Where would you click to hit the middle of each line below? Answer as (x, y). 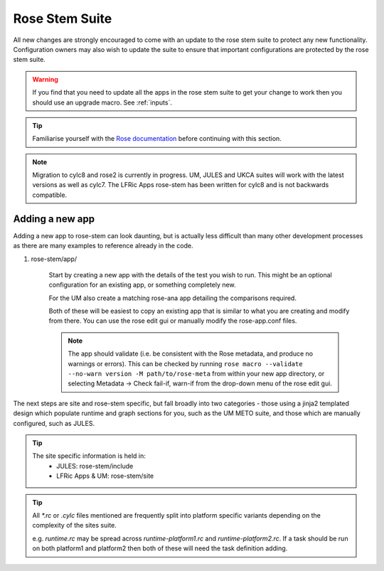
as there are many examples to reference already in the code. (103, 246)
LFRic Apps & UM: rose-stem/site (105, 476)
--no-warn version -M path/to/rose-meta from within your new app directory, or (196, 374)
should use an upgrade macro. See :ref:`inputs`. (102, 102)
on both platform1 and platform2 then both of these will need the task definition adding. (160, 548)
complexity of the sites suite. (75, 525)
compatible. (50, 195)
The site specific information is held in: (89, 456)
